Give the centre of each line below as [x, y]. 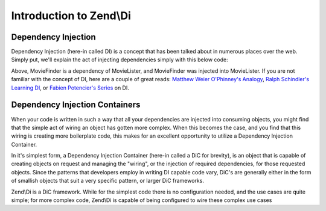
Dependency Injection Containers [76, 105]
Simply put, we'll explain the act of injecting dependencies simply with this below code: [120, 60]
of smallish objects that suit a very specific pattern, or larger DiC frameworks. [108, 181]
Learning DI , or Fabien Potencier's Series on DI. [70, 88]
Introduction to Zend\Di [71, 16]
